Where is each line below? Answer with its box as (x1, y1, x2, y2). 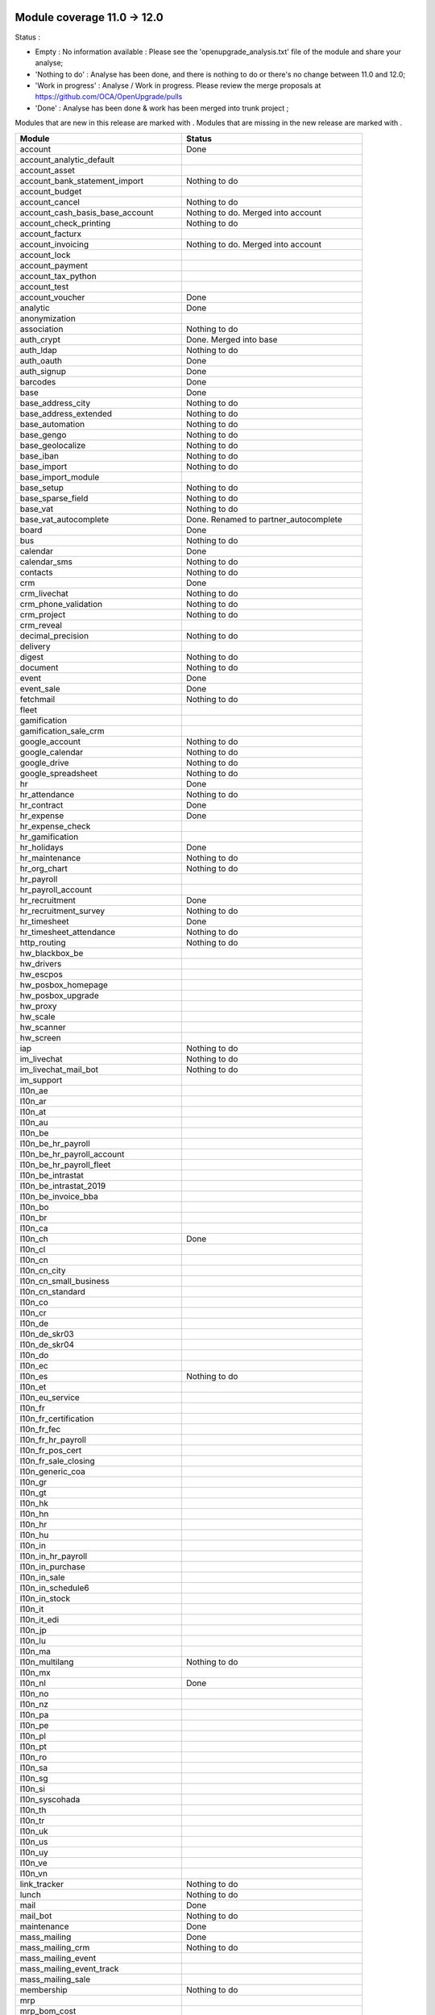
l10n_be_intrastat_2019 (19, 1180, 106, 1191)
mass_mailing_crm (19, 1942, 90, 1953)
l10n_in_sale (19, 1572, 65, 1583)
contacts (19, 567, 53, 578)
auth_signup (19, 365, 67, 376)
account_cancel (19, 196, 81, 207)
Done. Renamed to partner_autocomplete (185, 513, 342, 525)
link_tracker (19, 1878, 64, 1889)
